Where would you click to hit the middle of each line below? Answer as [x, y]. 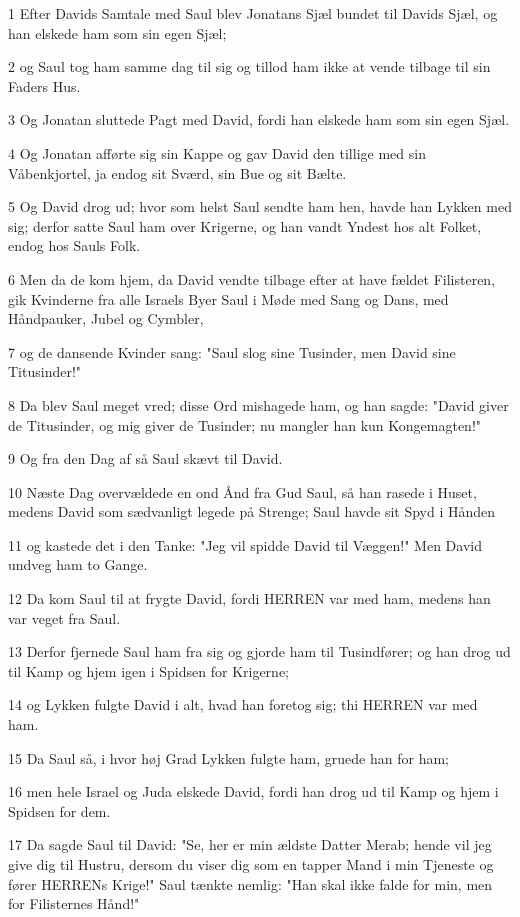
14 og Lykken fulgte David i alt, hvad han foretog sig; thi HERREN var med [243, 704]
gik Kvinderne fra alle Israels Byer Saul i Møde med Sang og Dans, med [228, 298]
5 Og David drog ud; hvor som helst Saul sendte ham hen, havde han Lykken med [260, 206]
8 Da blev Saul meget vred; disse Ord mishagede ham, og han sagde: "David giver [258, 404]
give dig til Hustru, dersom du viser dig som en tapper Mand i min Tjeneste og [251, 864]
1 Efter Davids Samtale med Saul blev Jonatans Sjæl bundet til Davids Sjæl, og [253, 13]
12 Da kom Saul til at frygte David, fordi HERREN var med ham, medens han [249, 598]
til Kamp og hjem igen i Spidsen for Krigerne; [148, 670]
